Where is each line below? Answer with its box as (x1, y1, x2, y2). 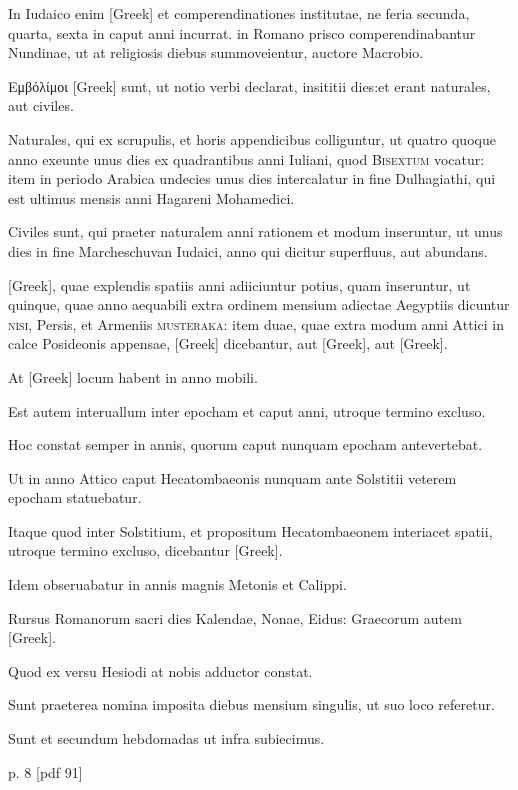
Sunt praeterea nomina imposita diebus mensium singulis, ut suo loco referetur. (8, 694, 495, 715)
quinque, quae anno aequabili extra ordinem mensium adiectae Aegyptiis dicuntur (8, 294, 510, 315)
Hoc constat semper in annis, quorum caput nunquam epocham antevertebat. (8, 434, 483, 455)
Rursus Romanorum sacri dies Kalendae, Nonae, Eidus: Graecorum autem (8, 607, 462, 628)
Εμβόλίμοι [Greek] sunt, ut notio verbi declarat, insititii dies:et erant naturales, (8, 75, 491, 96)
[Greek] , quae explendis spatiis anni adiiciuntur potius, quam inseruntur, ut (8, 274, 471, 295)
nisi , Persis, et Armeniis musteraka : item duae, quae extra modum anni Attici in (8, 313, 504, 334)
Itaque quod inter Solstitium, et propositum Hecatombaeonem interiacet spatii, (8, 520, 493, 541)
